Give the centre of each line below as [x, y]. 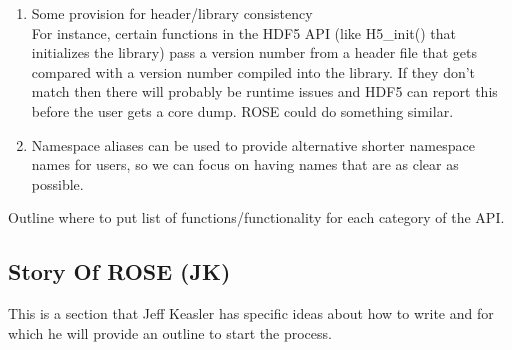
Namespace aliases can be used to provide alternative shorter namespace [253, 144]
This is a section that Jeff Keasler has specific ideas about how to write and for [251, 313]
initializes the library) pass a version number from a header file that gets [254, 52]
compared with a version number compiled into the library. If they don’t [253, 71]
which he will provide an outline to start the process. [170, 332]
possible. [57, 183]
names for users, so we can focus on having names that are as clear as [245, 164]
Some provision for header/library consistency [172, 13]
